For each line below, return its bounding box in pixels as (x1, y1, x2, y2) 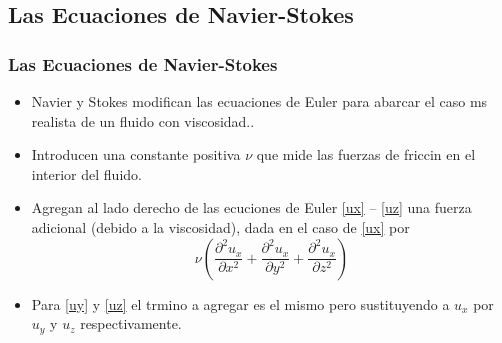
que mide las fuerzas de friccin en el (256, 144, 476, 165)
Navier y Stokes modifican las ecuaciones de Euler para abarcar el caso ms (31, 91, 488, 111)
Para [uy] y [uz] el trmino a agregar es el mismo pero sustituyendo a (31, 293, 450, 314)
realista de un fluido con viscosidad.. (31, 110, 255, 131)
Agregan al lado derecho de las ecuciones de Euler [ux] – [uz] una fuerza (31, 197, 472, 218)
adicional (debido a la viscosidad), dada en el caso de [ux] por (31, 216, 410, 237)
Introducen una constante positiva (31, 144, 241, 165)
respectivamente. (80, 313, 182, 334)
